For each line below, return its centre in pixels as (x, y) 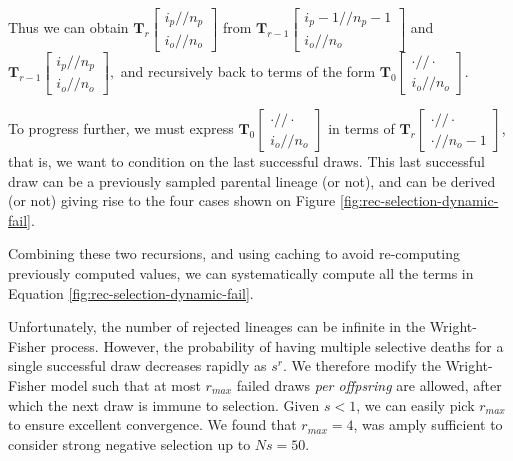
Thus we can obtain (68, 27)
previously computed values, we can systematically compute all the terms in (241, 273)
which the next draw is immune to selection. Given (164, 404)
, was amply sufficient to (428, 424)
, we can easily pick (415, 404)
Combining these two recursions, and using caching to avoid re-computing (234, 253)
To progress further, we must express (121, 128)
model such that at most (125, 385)
